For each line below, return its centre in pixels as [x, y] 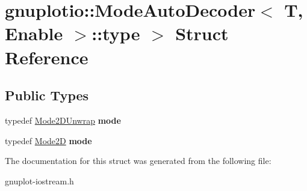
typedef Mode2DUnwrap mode [63, 120]
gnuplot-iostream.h [39, 180]
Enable [34, 33]
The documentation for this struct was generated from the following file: [138, 161]
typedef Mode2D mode [48, 140]
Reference [47, 57]
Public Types [47, 95]
